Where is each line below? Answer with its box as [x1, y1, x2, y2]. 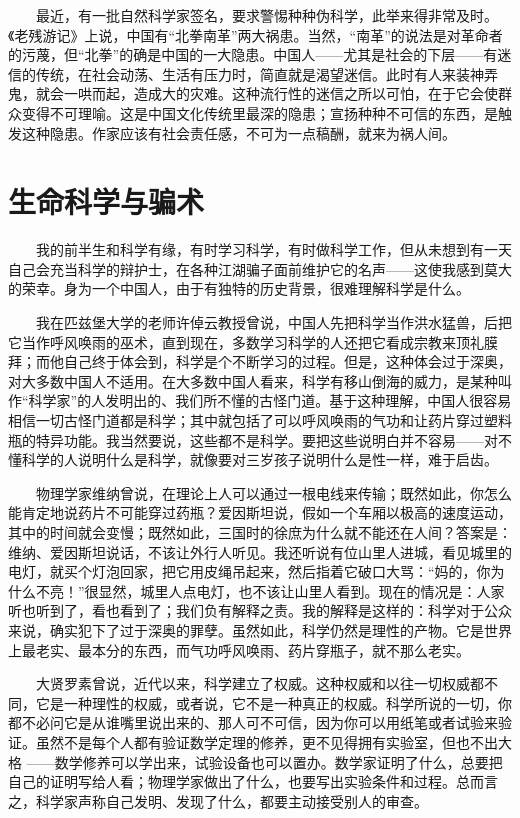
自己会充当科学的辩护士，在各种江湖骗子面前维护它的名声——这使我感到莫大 [8, 258, 512, 279]
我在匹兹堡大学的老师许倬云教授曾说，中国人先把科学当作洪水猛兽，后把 [35, 312, 512, 333]
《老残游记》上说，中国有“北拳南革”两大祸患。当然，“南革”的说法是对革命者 [8, 24, 503, 45]
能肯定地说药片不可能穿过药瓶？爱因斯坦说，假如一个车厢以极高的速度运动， [8, 502, 512, 523]
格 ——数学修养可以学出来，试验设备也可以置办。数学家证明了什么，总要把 [8, 751, 503, 772]
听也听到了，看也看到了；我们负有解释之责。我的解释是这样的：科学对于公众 [8, 600, 512, 621]
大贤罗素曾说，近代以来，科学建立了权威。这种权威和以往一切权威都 [35, 673, 484, 694]
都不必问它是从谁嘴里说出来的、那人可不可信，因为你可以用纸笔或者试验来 [8, 712, 498, 733]
